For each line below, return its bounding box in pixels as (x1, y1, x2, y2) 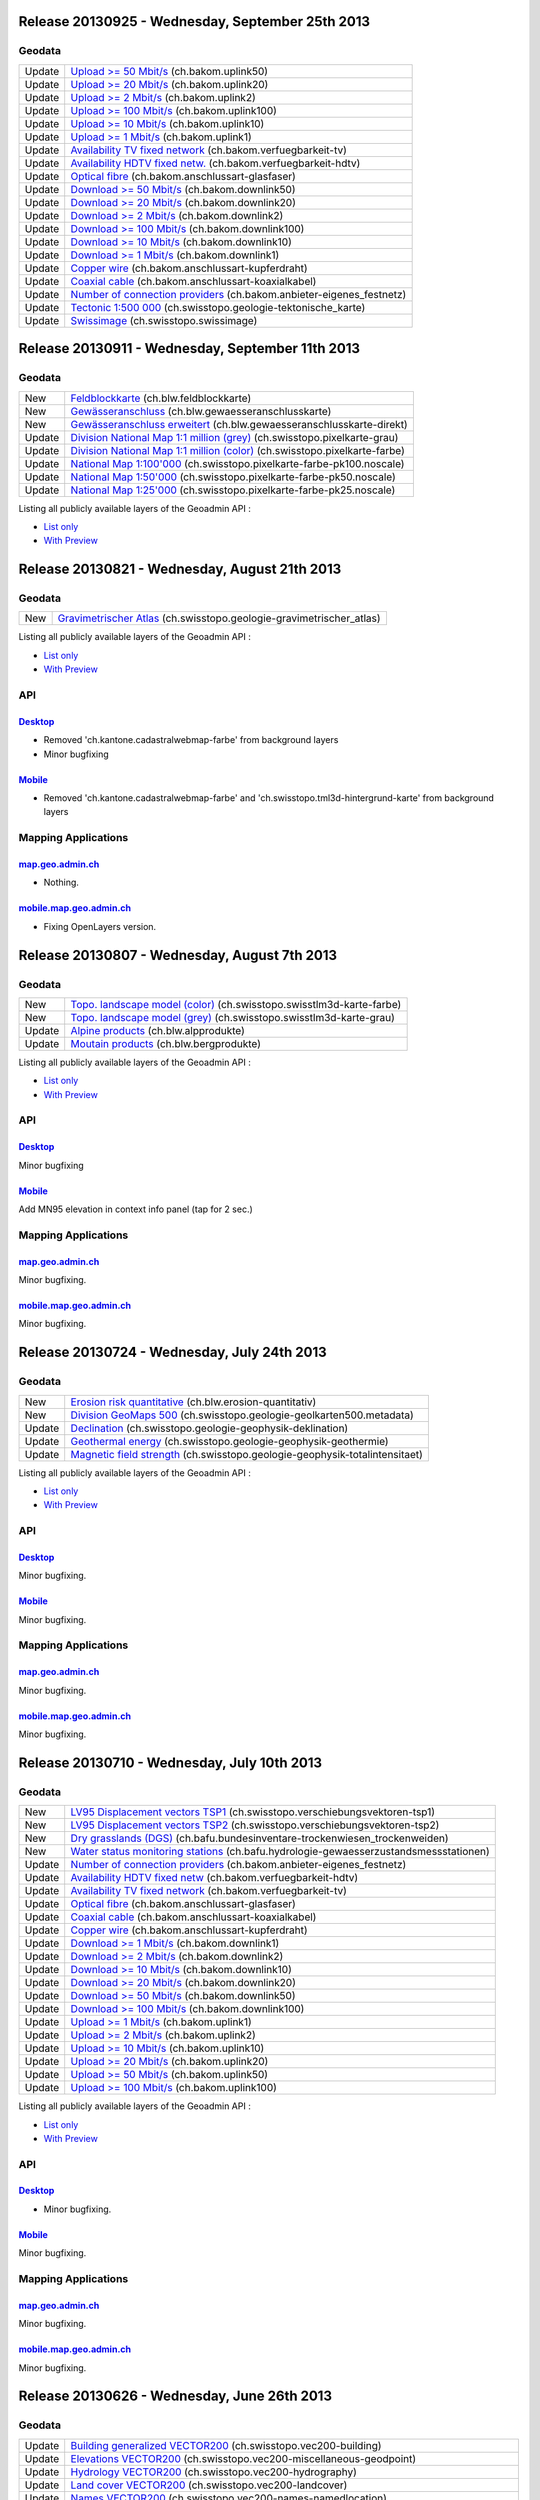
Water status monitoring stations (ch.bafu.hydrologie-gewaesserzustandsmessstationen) (70, 1845, 490, 1859)
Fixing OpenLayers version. (43, 920, 157, 932)
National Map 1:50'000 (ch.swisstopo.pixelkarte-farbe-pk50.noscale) (70, 470, 396, 484)
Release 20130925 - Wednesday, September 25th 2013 (18, 13, 370, 30)
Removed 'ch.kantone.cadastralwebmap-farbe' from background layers (43, 734, 339, 746)
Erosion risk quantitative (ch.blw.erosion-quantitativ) (70, 1395, 317, 1409)
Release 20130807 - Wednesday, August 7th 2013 (18, 946, 338, 964)
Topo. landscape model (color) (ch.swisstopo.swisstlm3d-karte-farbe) (70, 997, 402, 1011)
